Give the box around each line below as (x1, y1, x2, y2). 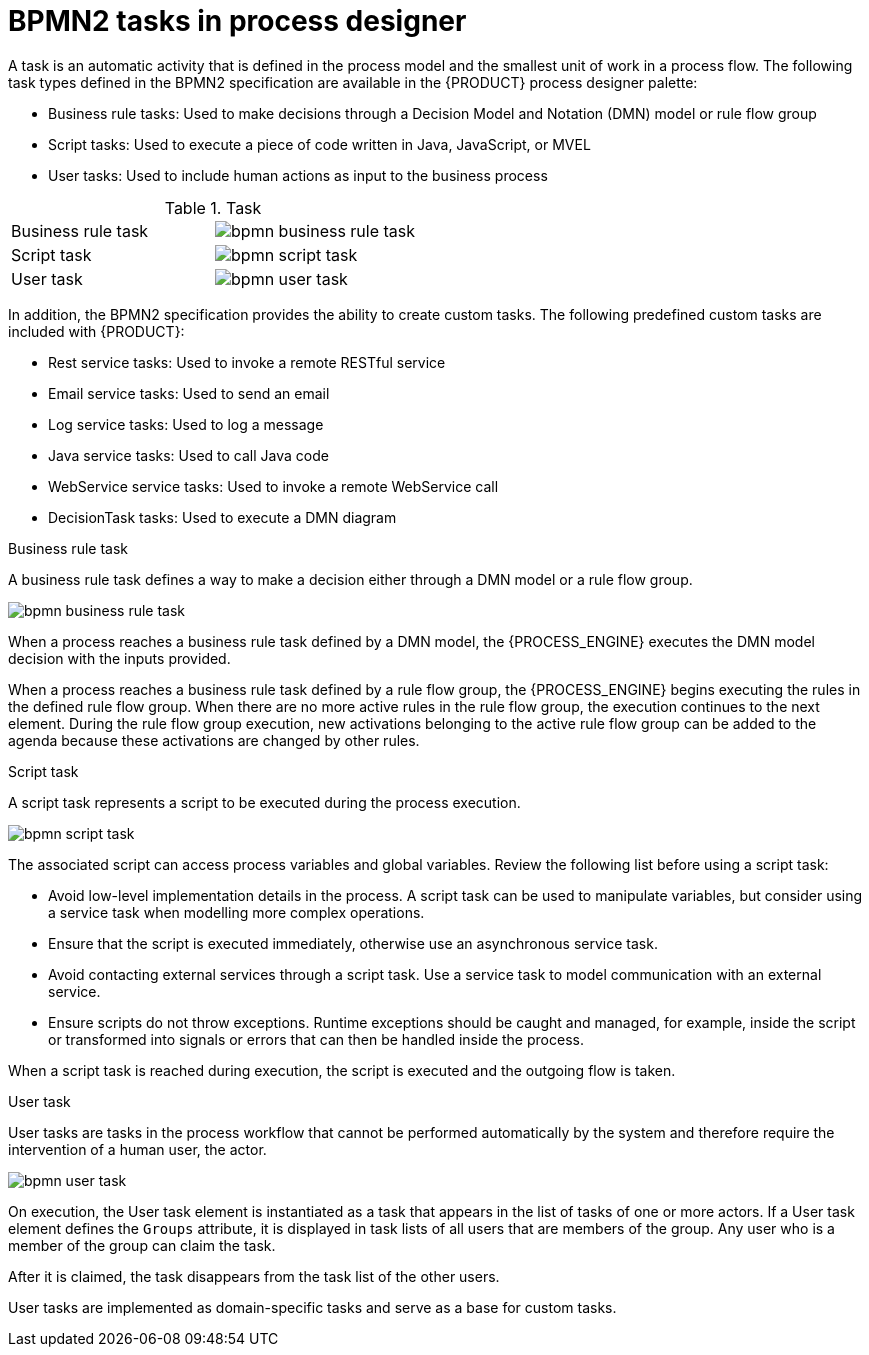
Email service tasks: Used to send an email (48, 384, 330, 402)
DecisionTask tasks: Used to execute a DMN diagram (48, 508, 397, 526)
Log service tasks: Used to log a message (48, 415, 324, 433)
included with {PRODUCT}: (8, 322, 185, 340)
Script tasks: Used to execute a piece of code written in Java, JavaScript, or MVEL (48, 135, 591, 153)
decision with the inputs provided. (8, 649, 231, 667)
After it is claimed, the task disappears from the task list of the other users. (8, 1267, 500, 1285)
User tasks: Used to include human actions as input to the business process (48, 166, 548, 184)
